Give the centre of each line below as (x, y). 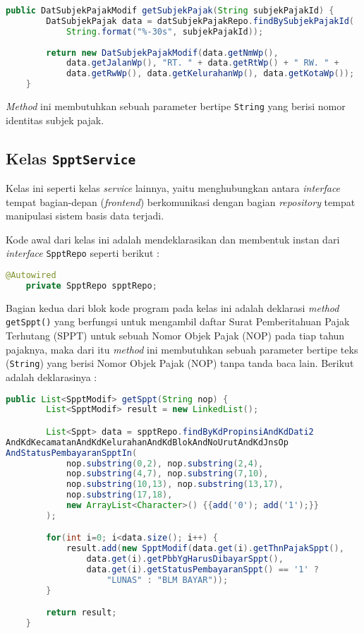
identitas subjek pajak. (55, 120)
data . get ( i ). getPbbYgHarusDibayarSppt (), (185, 559)
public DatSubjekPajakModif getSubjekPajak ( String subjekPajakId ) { (170, 11)
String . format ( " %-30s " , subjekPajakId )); (165, 31)
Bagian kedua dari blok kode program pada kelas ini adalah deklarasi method (172, 307)
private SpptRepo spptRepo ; (91, 285)
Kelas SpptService (71, 158)
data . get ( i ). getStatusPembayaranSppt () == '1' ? (202, 570)
